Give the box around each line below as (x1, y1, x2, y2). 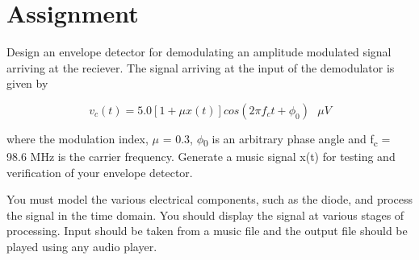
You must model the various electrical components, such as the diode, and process (6, 191, 413, 208)
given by (6, 75, 48, 92)
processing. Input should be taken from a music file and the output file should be (6, 222, 408, 239)
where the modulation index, (6, 130, 149, 147)
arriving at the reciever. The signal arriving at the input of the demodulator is (6, 59, 395, 76)
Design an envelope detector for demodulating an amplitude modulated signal (6, 43, 392, 60)
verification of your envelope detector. (6, 163, 193, 180)
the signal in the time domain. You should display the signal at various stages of (6, 206, 404, 223)
